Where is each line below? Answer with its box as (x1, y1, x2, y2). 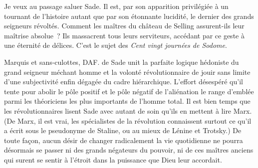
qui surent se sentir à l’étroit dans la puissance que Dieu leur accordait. (4, 154, 222, 165)
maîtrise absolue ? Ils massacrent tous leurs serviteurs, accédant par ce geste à (4, 30, 245, 40)
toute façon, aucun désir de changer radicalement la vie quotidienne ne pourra (4, 135, 243, 145)
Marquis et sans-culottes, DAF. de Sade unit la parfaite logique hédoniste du (4, 56, 239, 67)
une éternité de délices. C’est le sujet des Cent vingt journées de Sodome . (4, 40, 227, 50)
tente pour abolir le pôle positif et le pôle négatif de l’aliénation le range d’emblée (4, 86, 254, 96)
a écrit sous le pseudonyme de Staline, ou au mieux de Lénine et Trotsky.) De (4, 125, 242, 136)
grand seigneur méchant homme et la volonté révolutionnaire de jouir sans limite (4, 66, 251, 77)
